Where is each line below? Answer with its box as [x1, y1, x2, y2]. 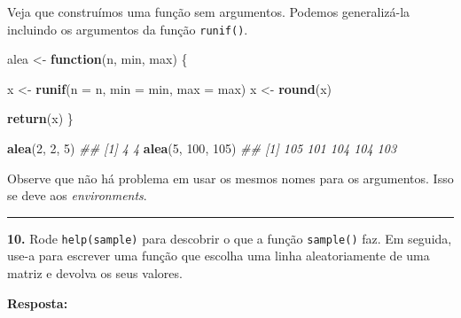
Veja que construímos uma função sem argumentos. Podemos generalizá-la [7, 3, 410, 20]
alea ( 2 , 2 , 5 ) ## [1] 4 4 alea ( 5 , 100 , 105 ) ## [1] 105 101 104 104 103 [7, 139, 397, 158]
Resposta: [7, 293, 68, 312]
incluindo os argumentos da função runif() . [7, 19, 248, 38]
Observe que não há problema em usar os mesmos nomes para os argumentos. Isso [7, 168, 454, 187]
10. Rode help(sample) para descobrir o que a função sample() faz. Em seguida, [7, 229, 452, 247]
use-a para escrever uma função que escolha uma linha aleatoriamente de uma [7, 246, 430, 265]
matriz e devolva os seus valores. [7, 264, 183, 283]
